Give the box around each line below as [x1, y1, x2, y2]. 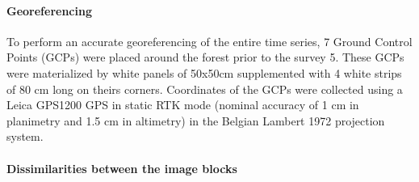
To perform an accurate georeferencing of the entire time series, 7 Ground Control [6, 32, 413, 49]
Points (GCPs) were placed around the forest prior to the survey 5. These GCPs [6, 49, 404, 66]
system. [6, 128, 44, 145]
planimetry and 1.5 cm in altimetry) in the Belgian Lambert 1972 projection [6, 112, 385, 129]
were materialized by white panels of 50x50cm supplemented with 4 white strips [6, 64, 402, 81]
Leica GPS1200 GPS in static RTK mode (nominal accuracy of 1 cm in [6, 96, 359, 113]
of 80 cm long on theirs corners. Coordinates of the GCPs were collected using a [6, 80, 403, 97]
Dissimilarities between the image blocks [6, 159, 237, 176]
